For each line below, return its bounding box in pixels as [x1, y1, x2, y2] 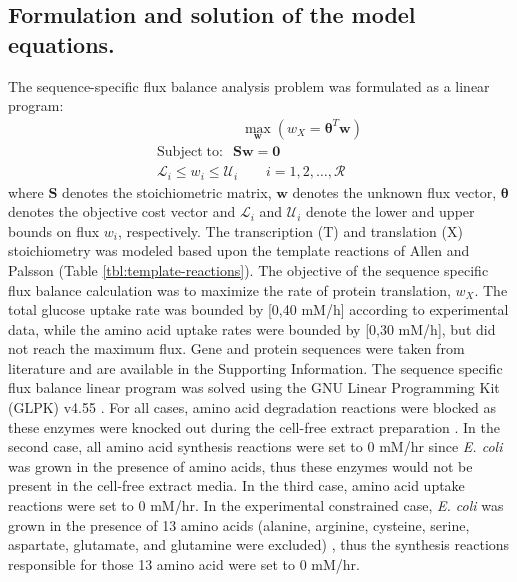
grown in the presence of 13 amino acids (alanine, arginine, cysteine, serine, [8, 514, 470, 535]
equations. [8, 28, 115, 59]
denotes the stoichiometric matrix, [62, 181, 272, 202]
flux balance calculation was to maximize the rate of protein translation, [8, 279, 451, 300]
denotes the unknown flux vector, [292, 181, 497, 202]
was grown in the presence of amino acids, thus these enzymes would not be [8, 455, 473, 476]
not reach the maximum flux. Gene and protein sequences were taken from [8, 338, 465, 359]
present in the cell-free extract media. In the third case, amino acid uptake [8, 475, 465, 496]
